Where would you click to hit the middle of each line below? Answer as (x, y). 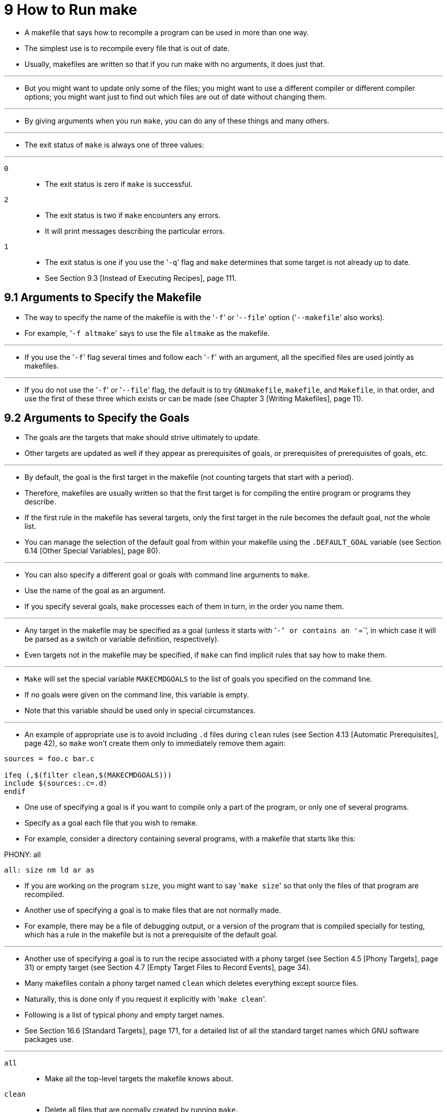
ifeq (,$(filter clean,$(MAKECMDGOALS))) (88, 775)
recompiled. (44, 895)
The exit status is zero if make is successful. (119, 184)
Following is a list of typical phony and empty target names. (125, 1015)
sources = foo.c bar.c (49, 759)
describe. (40, 502)
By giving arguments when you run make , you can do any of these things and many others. (177, 120)
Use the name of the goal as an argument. (95, 591)
